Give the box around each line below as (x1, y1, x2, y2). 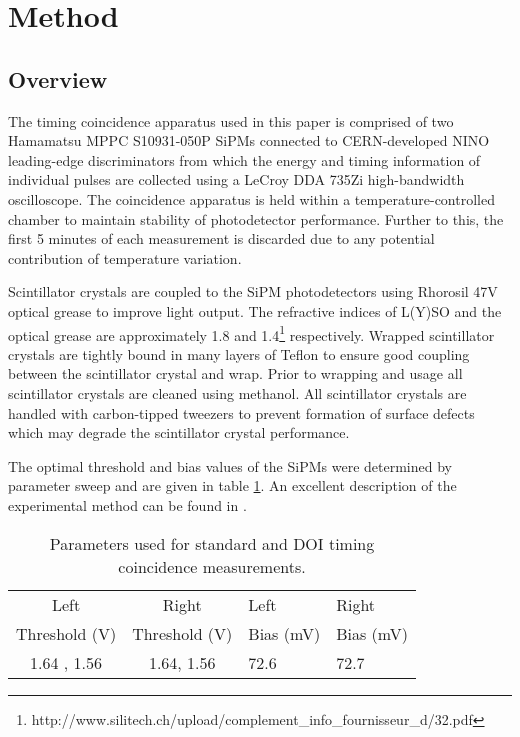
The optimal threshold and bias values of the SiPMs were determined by (8, 455, 452, 476)
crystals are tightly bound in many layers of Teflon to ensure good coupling (8, 343, 470, 364)
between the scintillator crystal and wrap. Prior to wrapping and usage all (8, 363, 463, 384)
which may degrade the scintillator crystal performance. (8, 422, 350, 443)
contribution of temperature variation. (8, 247, 242, 268)
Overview (8, 63, 108, 94)
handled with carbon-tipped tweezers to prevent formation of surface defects (8, 402, 475, 423)
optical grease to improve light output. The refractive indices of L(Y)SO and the (8, 300, 502, 321)
